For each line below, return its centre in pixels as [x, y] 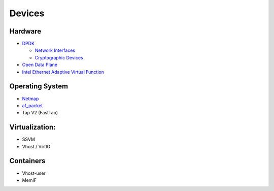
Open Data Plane [40, 65]
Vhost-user [34, 173]
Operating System [39, 86]
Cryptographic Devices [59, 57]
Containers [27, 161]
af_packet [32, 105]
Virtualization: [32, 127]
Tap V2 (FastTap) [40, 113]
